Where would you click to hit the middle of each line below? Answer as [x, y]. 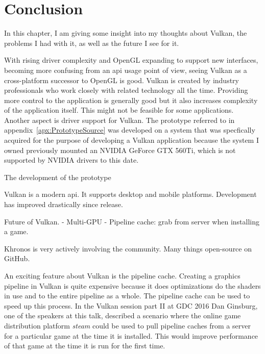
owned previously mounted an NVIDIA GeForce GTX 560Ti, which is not [120, 150]
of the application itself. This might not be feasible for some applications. [119, 110]
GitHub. [17, 258]
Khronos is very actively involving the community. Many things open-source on [128, 248]
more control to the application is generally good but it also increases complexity [131, 100]
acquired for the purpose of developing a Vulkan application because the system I [131, 140]
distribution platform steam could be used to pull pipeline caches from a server [127, 325]
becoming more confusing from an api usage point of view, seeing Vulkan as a [126, 70]
